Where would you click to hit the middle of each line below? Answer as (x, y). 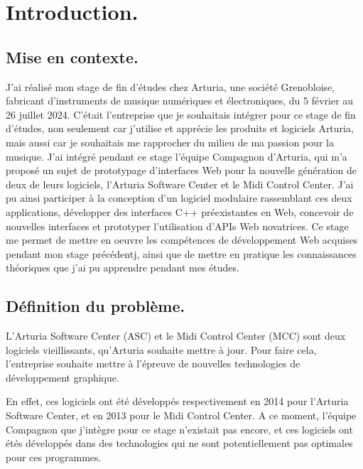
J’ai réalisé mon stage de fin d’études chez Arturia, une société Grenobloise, (170, 86)
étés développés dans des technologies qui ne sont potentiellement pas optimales (179, 443)
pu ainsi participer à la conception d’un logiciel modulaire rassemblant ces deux (179, 198)
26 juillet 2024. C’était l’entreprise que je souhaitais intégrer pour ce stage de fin (181, 114)
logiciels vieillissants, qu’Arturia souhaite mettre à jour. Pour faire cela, (161, 349)
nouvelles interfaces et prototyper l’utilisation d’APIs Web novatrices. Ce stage (177, 226)
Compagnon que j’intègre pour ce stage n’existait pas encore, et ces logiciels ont (179, 429)
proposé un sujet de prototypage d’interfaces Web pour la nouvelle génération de (181, 170)
